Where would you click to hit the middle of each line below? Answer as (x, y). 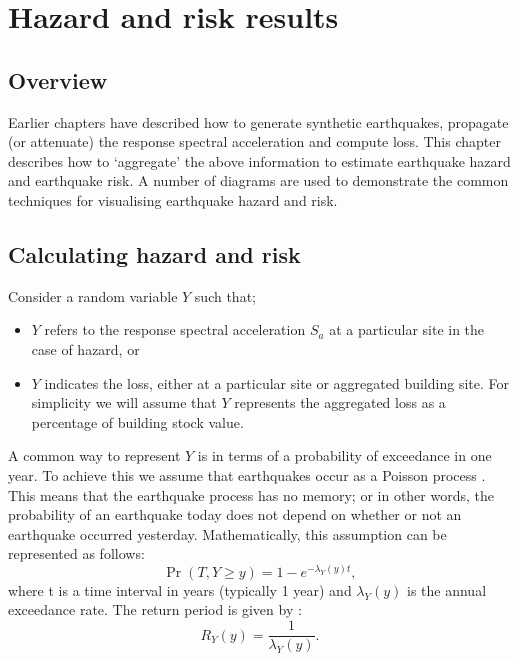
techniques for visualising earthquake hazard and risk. (173, 199)
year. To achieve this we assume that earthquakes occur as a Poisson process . (247, 474)
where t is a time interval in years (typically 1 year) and (180, 589)
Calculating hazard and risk (154, 253)
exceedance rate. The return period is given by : (155, 609)
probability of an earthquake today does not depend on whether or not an (235, 514)
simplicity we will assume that (124, 402)
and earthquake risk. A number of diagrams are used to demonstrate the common (258, 180)
